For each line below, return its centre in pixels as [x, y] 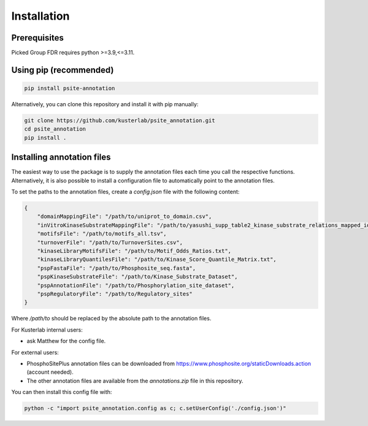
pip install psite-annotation [70, 88]
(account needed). [50, 372]
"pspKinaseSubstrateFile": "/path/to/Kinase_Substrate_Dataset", [137, 277]
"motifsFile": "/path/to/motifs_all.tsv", [102, 234]
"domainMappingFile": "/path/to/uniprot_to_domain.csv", [125, 217]
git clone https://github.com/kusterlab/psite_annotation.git [120, 121]
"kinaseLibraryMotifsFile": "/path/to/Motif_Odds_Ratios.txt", [134, 251]
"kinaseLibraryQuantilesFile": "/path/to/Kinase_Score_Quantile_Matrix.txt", [157, 260]
